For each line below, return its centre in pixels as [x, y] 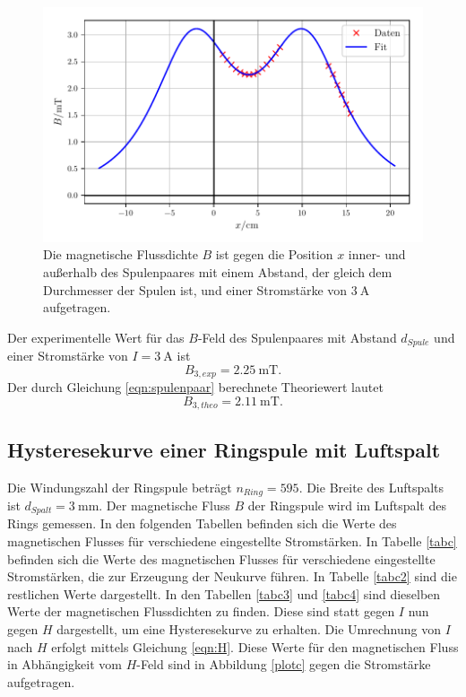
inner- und [377, 254]
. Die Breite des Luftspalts [371, 487]
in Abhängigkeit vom [65, 664]
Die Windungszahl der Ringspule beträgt [120, 487]
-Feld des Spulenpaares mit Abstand [297, 337]
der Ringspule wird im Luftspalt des [347, 505]
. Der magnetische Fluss [164, 505]
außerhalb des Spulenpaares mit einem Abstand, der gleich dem [218, 272]
